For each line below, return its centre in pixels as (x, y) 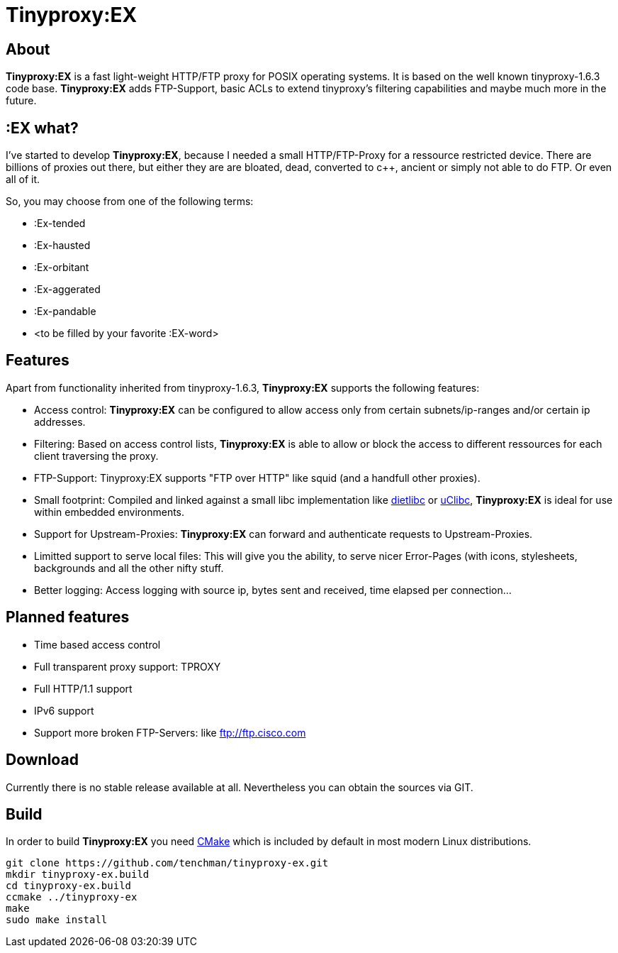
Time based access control (97, 644)
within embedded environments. (109, 512)
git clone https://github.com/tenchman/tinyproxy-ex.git (167, 863)
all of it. (23, 180)
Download (42, 760)
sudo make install (57, 920)
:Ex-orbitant (62, 268)
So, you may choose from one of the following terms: (130, 202)
